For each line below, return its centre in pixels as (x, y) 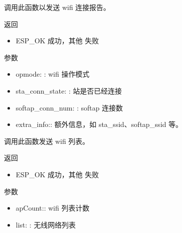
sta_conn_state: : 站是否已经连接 (69, 90)
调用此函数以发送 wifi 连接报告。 (57, 7)
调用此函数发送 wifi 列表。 (47, 141)
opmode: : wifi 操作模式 (53, 74)
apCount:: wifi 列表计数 (53, 208)
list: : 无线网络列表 (46, 224)
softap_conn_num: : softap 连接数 (69, 107)
